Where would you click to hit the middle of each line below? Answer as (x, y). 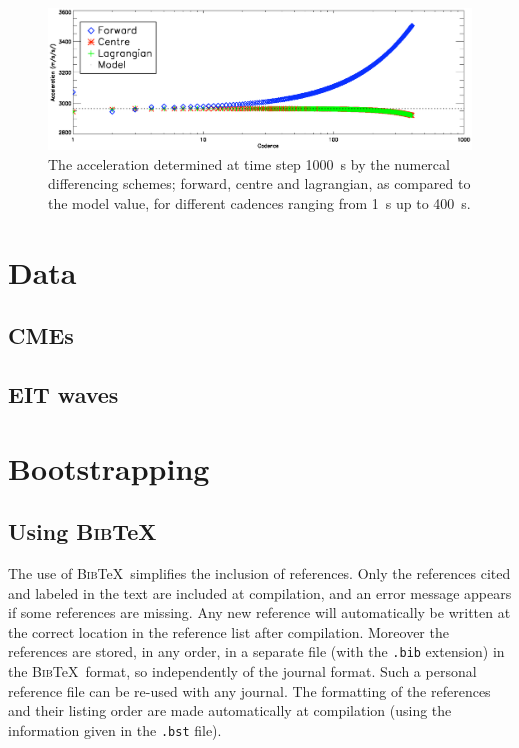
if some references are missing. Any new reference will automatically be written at (259, 612)
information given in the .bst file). (115, 729)
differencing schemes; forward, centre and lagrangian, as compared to (259, 183)
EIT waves (63, 394)
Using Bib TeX (82, 531)
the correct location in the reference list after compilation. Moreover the (228, 631)
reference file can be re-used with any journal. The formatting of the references (249, 690)
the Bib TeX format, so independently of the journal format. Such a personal (242, 671)
